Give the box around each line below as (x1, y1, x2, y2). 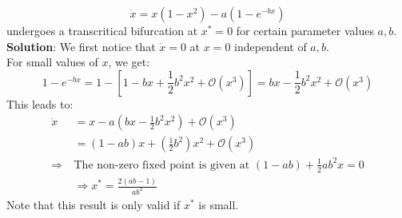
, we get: (108, 54, 150, 70)
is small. (198, 196, 239, 213)
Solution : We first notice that (6, 38, 156, 54)
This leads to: (6, 95, 74, 112)
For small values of (6, 54, 98, 70)
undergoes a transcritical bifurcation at (6, 22, 198, 38)
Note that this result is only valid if (6, 196, 181, 213)
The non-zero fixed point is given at (74, 159, 250, 171)
